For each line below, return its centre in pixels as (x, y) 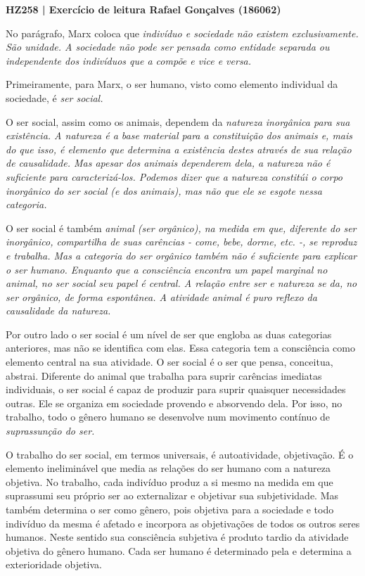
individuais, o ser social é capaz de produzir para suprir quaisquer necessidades (176, 389)
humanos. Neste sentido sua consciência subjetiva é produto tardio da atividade (177, 537)
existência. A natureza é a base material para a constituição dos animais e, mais (179, 135)
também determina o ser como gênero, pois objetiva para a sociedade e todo (170, 509)
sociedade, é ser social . (55, 97)
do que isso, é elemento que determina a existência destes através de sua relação (179, 149)
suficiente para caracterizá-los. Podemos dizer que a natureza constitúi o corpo (174, 176)
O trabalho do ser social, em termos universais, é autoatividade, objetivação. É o (180, 454)
